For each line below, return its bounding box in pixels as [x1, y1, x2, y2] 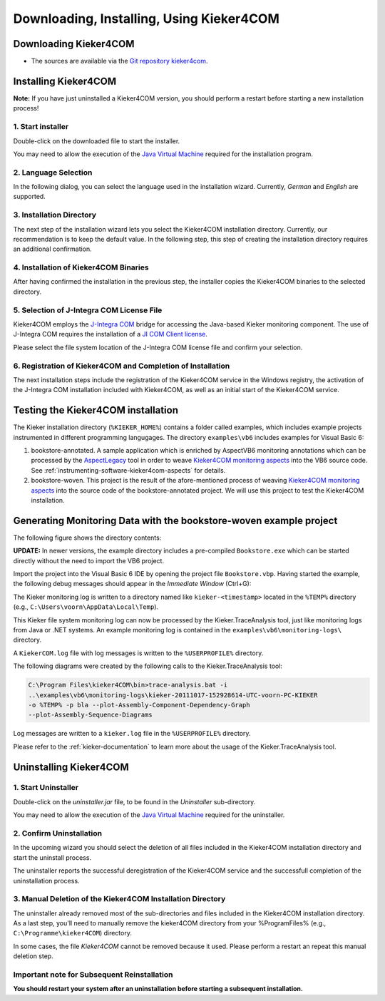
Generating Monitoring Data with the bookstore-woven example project [13, 514, 338, 527]
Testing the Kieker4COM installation [13, 404, 178, 416]
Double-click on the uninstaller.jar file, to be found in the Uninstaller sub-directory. [13, 797, 256, 806]
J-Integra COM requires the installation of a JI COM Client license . [13, 330, 208, 339]
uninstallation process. [13, 876, 80, 885]
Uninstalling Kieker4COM [13, 761, 130, 773]
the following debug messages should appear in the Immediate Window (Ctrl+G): [13, 580, 252, 588]
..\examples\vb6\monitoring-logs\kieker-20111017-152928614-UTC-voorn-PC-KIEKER [28, 691, 318, 699]
